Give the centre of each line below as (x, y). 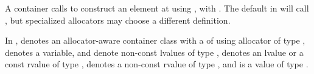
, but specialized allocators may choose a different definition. (118, 20)
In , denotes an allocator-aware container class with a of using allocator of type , (155, 40)
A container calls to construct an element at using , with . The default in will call (157, 8)
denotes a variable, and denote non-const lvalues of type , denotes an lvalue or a (154, 52)
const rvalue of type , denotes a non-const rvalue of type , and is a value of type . (157, 64)
